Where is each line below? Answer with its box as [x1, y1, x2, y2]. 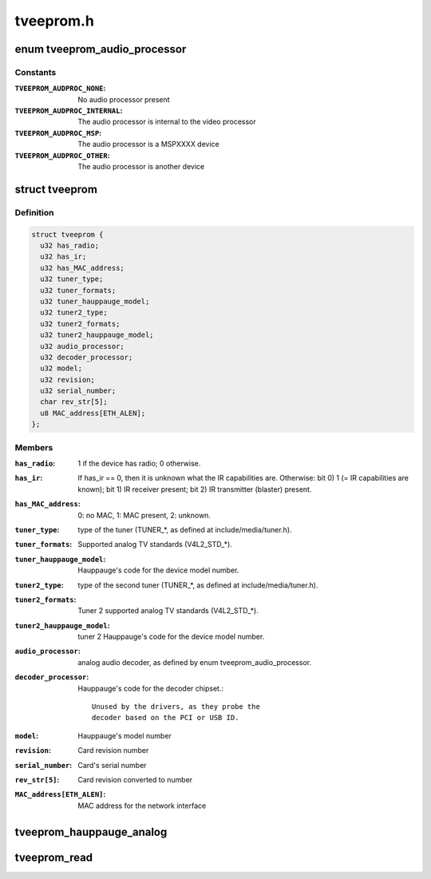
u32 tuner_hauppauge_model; [40, 296, 150, 306]
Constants [14, 66, 57, 77]
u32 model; [40, 364, 83, 373]
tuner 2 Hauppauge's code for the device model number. [77, 632, 265, 642]
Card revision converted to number [77, 774, 193, 784]
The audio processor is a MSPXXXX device [77, 140, 219, 149]
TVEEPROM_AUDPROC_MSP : [14, 128, 102, 137]
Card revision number [77, 746, 149, 755]
